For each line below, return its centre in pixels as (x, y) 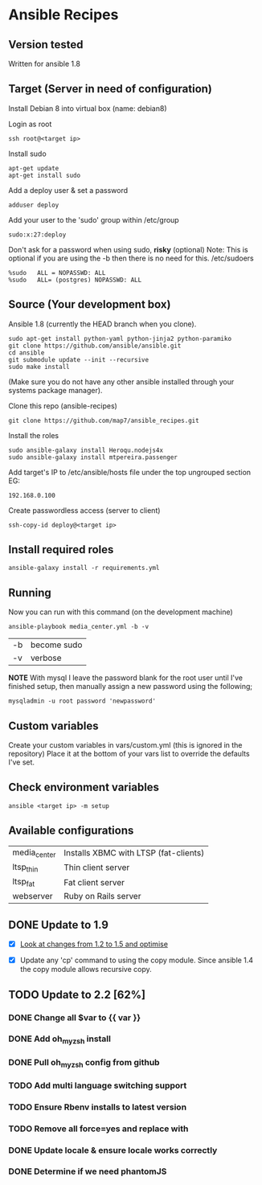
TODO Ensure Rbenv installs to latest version (98, 1107)
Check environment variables (84, 787)
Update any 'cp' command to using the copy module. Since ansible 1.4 (137, 960)
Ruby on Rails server (102, 896)
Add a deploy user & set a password (68, 190)
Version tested (46, 45)
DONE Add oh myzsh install (59, 1039)
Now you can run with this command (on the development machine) (121, 612)
